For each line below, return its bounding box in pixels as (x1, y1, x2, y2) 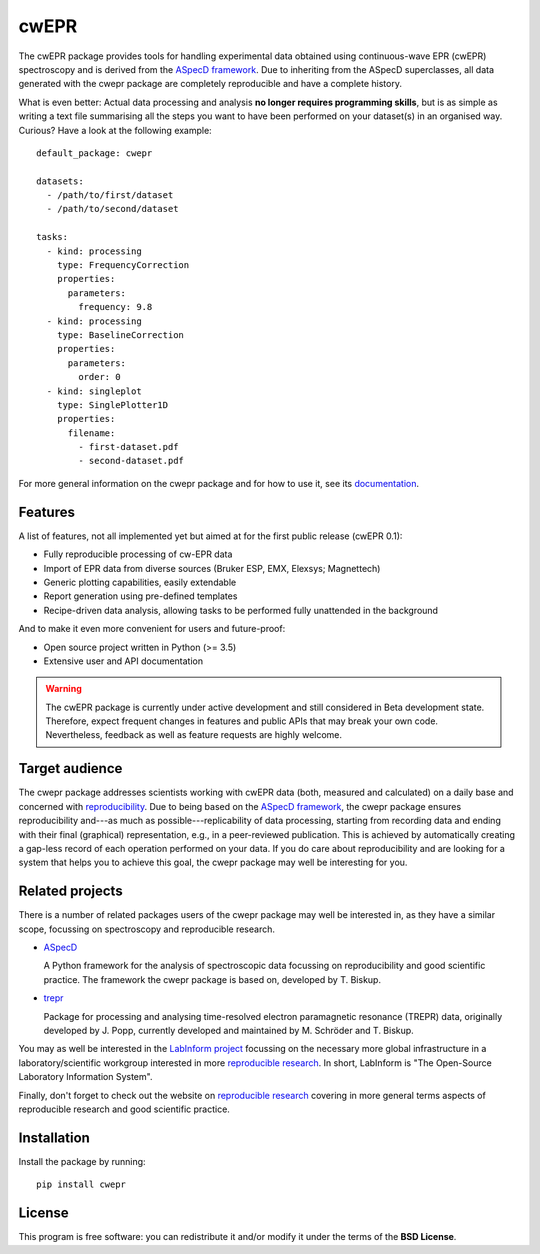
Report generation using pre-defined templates (43, 590, 238, 602)
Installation (18, 1129, 90, 1146)
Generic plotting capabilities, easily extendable (43, 576, 237, 588)
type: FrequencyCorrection (56, 260, 190, 271)
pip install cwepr (36, 1179, 127, 1190)
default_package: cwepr (36, 147, 153, 159)
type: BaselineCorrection (56, 329, 185, 340)
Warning (45, 683, 82, 695)
